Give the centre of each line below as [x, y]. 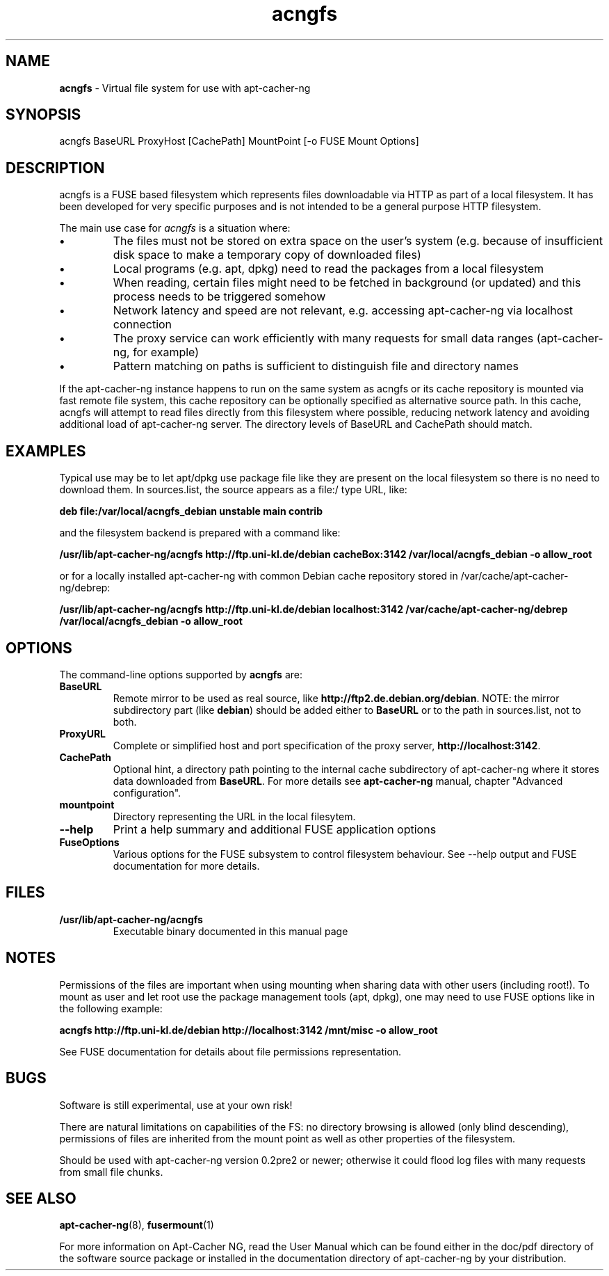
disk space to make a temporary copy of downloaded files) [267, 255]
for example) [166, 352]
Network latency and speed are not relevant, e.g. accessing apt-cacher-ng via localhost [343, 311]
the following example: [111, 1008]
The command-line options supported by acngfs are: [181, 674]
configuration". [147, 792]
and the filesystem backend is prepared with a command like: [200, 533]
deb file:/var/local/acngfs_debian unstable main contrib [191, 511]
